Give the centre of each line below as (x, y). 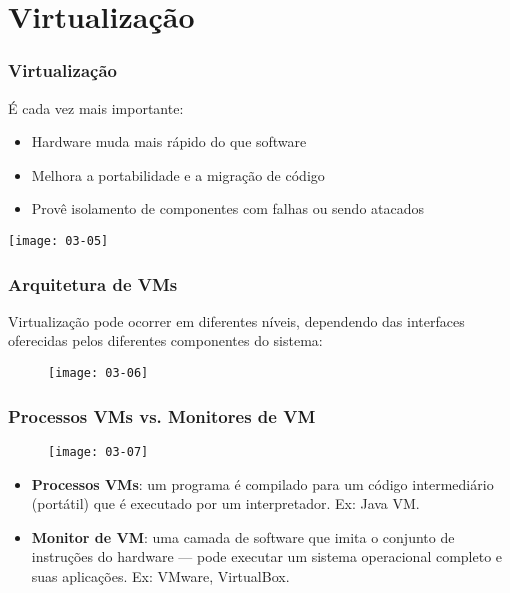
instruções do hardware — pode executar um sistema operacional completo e (267, 556)
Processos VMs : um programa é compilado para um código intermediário (262, 483)
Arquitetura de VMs (93, 283)
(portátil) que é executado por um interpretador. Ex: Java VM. (225, 503)
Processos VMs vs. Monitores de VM (162, 415)
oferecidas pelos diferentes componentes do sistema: (165, 340)
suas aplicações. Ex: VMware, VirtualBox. (160, 575)
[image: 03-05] (58, 240)
